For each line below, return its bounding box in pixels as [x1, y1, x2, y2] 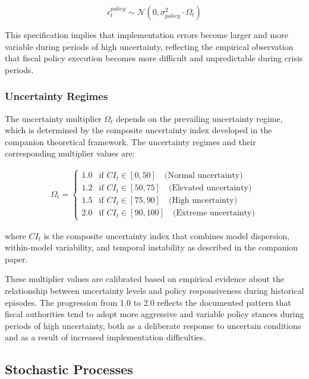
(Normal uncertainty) [164, 171, 243, 180]
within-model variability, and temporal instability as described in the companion [5, 241, 298, 253]
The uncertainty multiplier [5, 112, 102, 124]
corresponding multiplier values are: [5, 147, 135, 159]
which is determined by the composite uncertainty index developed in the [5, 124, 272, 136]
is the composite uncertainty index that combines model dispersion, [43, 229, 290, 242]
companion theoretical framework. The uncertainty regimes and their [5, 135, 256, 148]
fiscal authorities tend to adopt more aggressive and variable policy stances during [5, 308, 304, 320]
